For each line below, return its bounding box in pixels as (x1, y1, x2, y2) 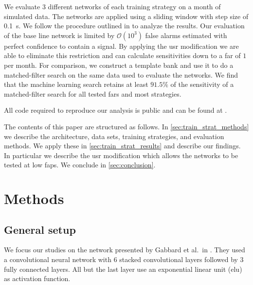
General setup (4, 222, 76, 237)
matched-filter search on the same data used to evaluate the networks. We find (4, 69, 238, 80)
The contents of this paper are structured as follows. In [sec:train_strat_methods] (4, 121, 249, 131)
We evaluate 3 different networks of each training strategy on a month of (4, 1, 221, 11)
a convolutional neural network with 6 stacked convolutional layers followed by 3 (4, 254, 244, 265)
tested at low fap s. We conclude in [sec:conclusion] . (4, 160, 156, 170)
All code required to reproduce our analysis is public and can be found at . (4, 105, 227, 115)
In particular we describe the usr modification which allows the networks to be (4, 150, 238, 160)
